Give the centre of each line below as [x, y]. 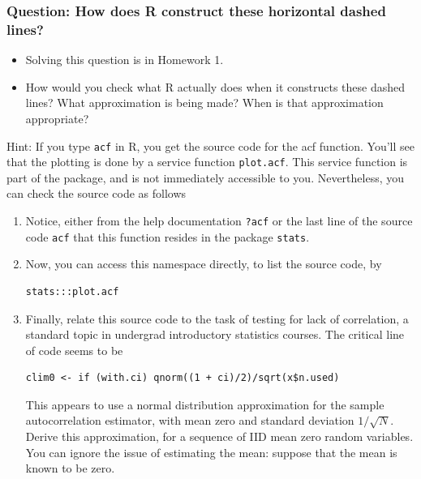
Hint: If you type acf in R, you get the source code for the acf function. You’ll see [210, 145]
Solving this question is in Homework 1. [125, 60]
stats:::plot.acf [72, 291]
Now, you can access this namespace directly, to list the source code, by [204, 264]
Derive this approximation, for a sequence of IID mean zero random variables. [219, 436]
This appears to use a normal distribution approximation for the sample [205, 404]
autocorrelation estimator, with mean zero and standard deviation [190, 420]
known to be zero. [70, 468]
